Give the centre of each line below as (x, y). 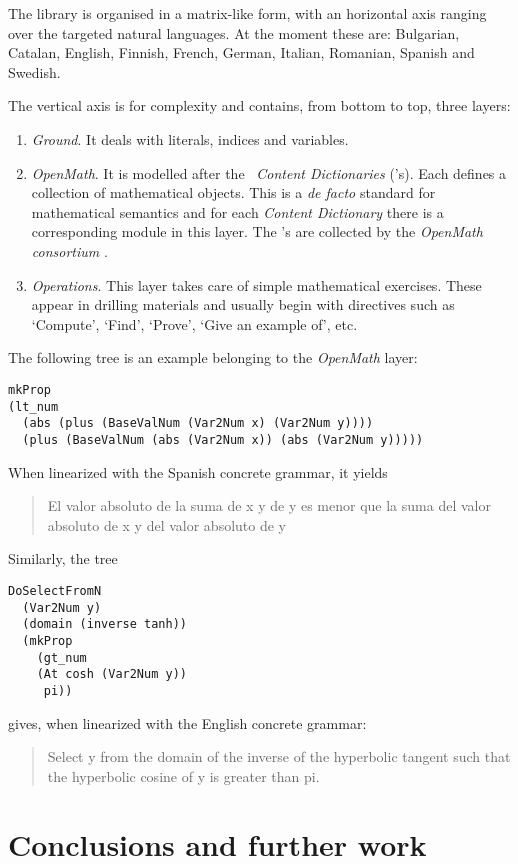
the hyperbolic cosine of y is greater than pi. (183, 775)
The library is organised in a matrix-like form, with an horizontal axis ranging (247, 13)
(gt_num (61, 657)
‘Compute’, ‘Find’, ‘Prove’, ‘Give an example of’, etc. (194, 323)
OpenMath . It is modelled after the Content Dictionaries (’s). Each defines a (269, 172)
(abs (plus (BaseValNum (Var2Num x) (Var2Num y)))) (198, 423)
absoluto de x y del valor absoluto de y (166, 524)
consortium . (69, 250)
